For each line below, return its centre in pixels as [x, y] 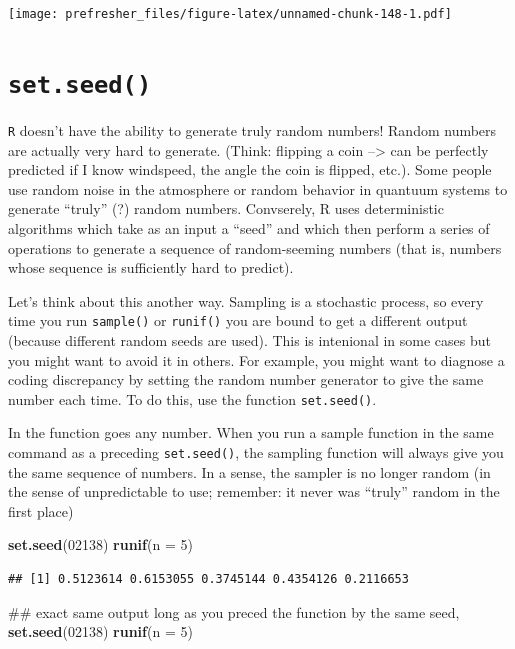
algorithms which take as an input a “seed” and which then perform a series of [249, 227]
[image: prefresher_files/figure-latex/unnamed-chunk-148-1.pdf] [230, 14]
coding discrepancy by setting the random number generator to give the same [246, 379]
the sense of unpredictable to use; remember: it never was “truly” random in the [254, 491]
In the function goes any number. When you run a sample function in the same [251, 432]
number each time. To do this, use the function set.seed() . [192, 398]
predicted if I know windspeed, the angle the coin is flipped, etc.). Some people [250, 169]
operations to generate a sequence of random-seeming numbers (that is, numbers [255, 247]
